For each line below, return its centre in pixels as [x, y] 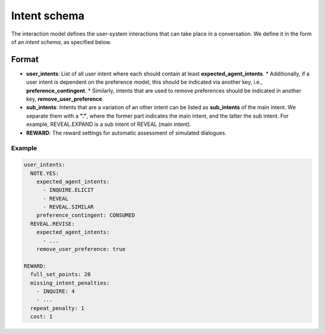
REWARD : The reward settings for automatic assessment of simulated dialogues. [126, 133]
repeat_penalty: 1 [57, 308]
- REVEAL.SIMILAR [69, 207]
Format [25, 59]
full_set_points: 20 [60, 275]
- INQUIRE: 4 [56, 291]
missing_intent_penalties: [70, 283]
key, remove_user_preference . [65, 99]
